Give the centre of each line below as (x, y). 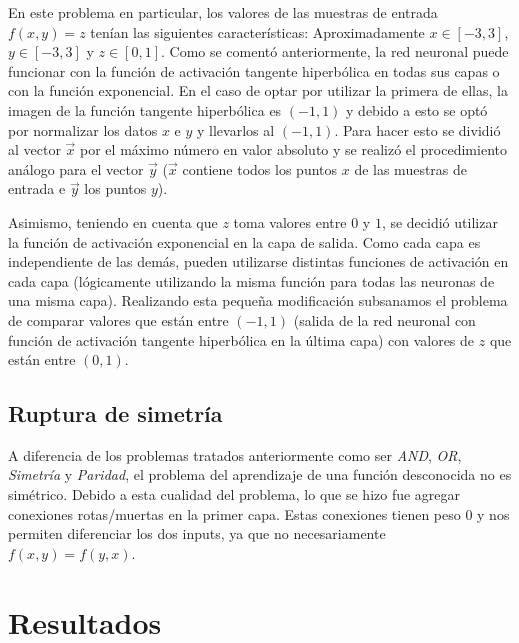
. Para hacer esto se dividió (417, 129)
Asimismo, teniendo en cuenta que (113, 221)
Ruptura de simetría (115, 413)
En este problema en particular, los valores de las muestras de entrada (223, 12)
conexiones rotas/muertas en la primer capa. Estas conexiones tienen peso (234, 513)
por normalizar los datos (83, 129)
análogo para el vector (76, 168)
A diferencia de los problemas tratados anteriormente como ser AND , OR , (235, 454)
